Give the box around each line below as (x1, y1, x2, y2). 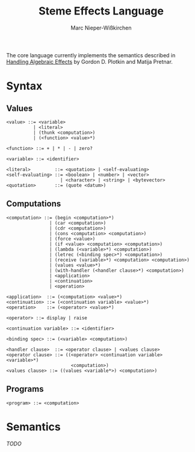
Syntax (6, 80, 43, 93)
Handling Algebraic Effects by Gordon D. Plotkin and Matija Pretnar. (6, 58, 173, 65)
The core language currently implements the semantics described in (6, 51, 176, 58)
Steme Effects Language (38, 4, 164, 18)
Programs (6, 384, 44, 394)
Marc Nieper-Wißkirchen (70, 24, 132, 31)
